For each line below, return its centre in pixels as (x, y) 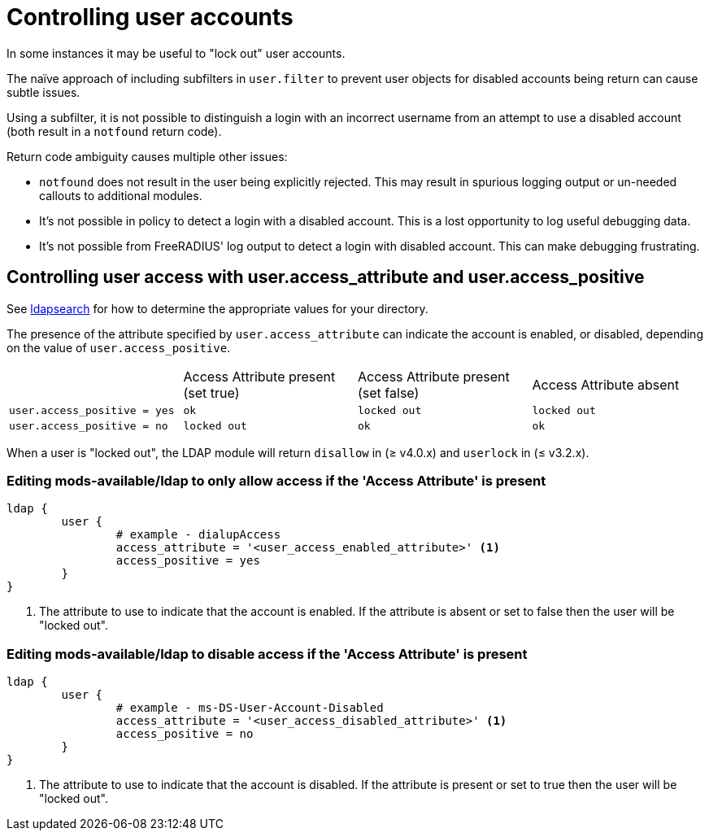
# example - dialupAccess (198, 535)
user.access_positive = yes (92, 410)
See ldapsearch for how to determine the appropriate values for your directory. (217, 308)
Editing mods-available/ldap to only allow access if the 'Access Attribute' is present (276, 480)
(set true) (211, 392)
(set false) (389, 392)
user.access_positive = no (89, 425)
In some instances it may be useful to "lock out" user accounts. (176, 53)
